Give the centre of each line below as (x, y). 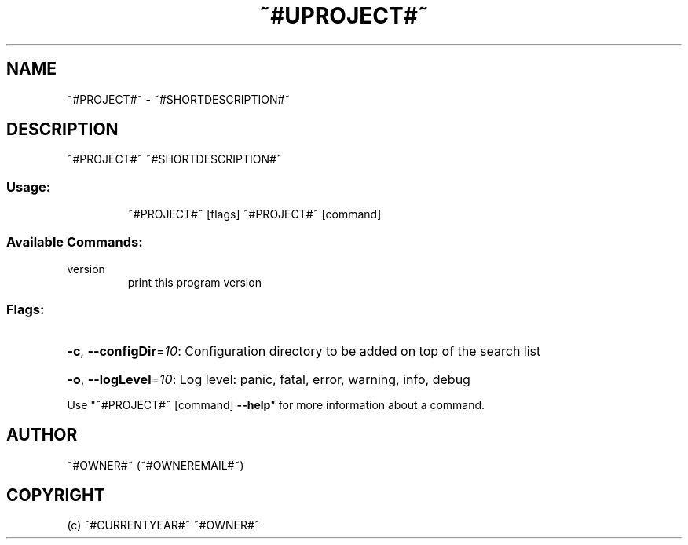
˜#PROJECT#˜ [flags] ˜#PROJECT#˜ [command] (254, 214)
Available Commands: (75, 241)
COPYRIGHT (56, 495)
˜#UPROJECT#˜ (344, 16)
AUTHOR (42, 435)
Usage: (29, 187)
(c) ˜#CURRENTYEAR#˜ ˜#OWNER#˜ (163, 525)
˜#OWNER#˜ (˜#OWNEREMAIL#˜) (156, 465)
